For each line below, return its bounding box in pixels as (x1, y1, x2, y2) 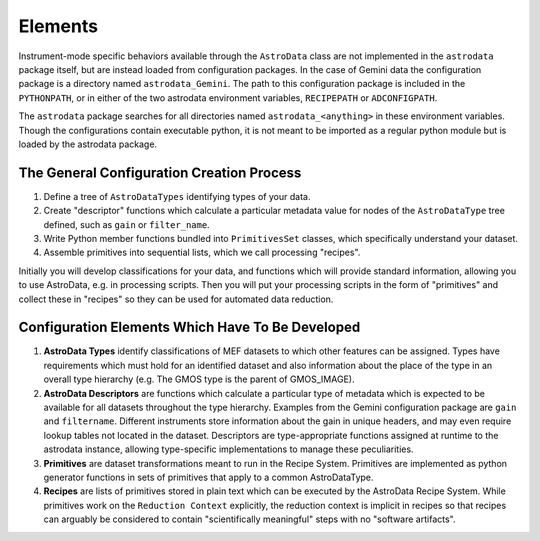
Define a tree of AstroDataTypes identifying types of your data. (43, 190, 311, 202)
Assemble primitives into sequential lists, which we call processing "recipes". (43, 246, 361, 259)
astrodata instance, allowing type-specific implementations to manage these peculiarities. (43, 443, 414, 455)
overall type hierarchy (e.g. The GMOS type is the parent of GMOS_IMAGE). (43, 373, 355, 385)
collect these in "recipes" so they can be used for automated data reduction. (18, 293, 334, 305)
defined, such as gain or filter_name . (43, 218, 210, 230)
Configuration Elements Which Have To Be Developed (18, 319, 361, 336)
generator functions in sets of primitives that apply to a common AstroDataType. (43, 471, 374, 483)
